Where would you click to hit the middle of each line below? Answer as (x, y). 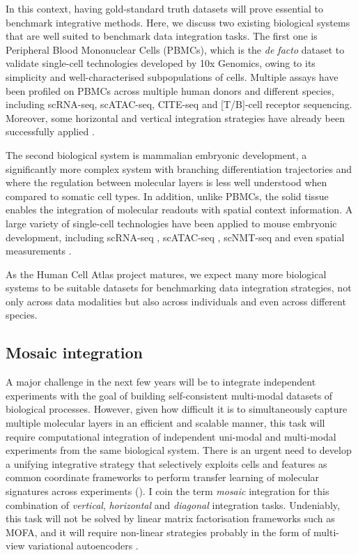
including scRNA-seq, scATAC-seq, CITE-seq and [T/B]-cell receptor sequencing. (179, 104)
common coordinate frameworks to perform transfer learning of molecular (163, 477)
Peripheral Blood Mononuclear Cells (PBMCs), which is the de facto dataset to (175, 49)
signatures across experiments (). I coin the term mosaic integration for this (168, 491)
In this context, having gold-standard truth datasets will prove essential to (164, 8)
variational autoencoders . (83, 546)
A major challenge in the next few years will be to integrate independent (161, 382)
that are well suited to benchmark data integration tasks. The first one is (162, 36)
